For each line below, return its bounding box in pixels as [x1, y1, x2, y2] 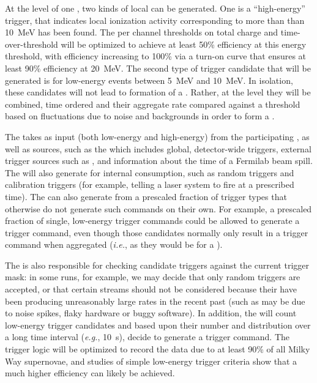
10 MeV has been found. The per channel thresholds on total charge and [5, 26, 278, 39]
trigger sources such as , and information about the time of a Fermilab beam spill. [5, 154, 313, 167]
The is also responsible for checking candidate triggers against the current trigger [5, 258, 309, 271]
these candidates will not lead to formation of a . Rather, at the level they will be [5, 86, 311, 99]
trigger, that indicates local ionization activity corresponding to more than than [5, 13, 305, 26]
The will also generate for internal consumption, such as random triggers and [5, 166, 294, 179]
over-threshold [5, 37, 58, 50]
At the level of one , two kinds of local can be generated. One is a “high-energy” [5, 2, 305, 14]
